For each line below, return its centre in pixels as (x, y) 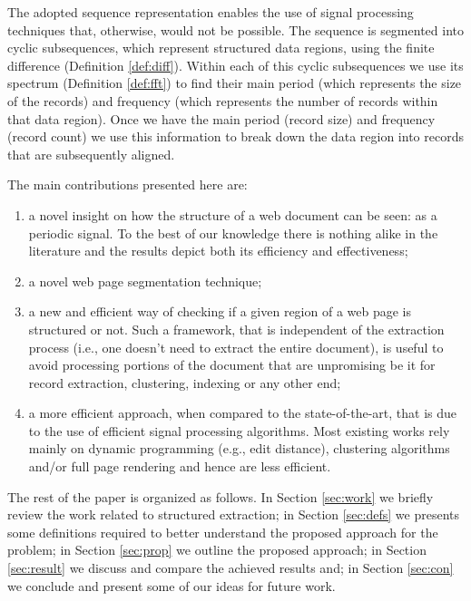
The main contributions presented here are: (128, 184)
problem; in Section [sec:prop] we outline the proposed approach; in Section (217, 550)
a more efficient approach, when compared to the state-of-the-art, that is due (243, 413)
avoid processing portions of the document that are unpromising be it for (232, 365)
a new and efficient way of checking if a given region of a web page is (220, 311)
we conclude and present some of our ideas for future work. (172, 585)
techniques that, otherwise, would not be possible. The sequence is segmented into (235, 29)
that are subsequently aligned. (91, 154)
